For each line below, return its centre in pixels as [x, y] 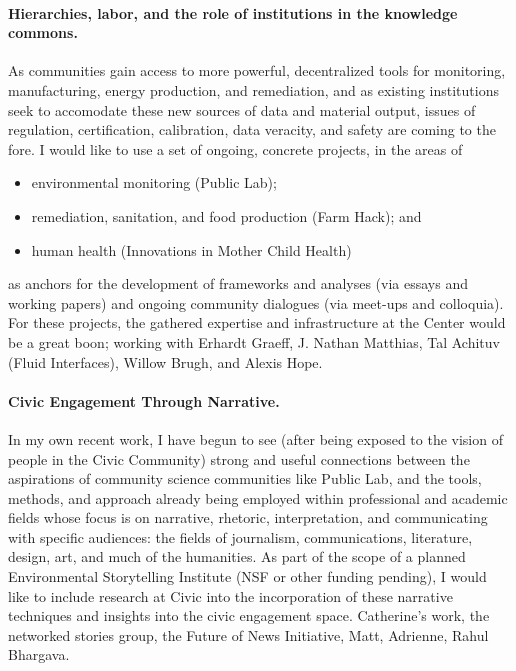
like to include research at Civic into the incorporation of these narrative [230, 595]
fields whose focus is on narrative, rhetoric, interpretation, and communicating [248, 517]
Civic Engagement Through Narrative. [144, 400]
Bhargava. [39, 654]
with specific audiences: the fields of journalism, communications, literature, [240, 536]
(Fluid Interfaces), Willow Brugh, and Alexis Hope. [165, 361]
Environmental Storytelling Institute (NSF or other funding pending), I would [247, 576]
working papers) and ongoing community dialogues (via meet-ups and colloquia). [256, 302]
